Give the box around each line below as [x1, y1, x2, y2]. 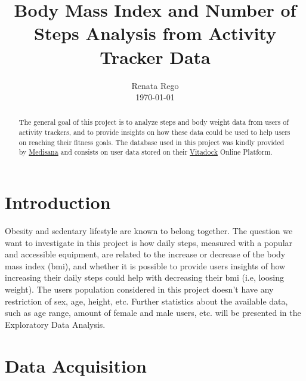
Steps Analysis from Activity [34, 21, 276, 45]
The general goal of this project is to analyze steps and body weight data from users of [18, 117, 289, 127]
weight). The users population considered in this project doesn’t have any [5, 283, 274, 296]
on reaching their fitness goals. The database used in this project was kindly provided [18, 137, 285, 147]
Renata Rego [131, 79, 179, 91]
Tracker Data [100, 44, 211, 69]
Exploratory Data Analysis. [5, 318, 106, 330]
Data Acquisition [5, 353, 147, 377]
